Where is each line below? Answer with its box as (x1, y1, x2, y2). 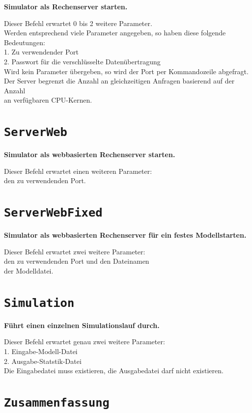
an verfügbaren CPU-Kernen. (4, 95, 92, 105)
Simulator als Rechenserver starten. (4, 1, 128, 11)
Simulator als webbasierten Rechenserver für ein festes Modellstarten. (4, 230, 247, 240)
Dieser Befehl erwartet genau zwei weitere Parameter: (4, 336, 165, 347)
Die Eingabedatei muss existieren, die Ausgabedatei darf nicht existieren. (4, 365, 224, 376)
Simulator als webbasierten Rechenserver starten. (4, 149, 175, 160)
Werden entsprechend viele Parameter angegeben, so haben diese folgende (4, 28, 226, 38)
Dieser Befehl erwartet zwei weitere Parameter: (4, 246, 145, 256)
